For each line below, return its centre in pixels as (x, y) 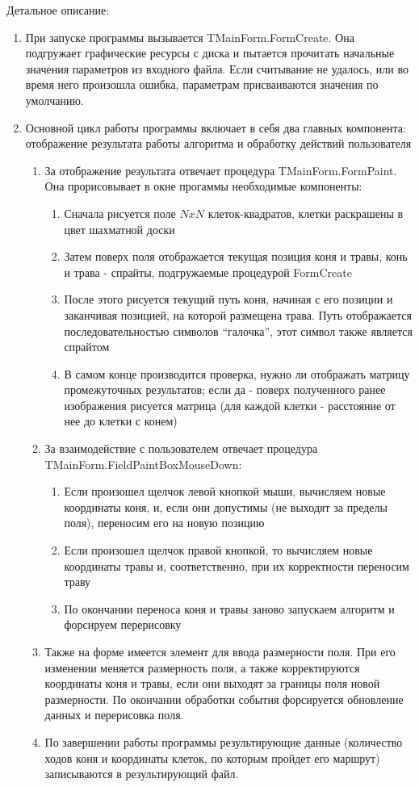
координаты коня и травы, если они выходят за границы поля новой (212, 683)
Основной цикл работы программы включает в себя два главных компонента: (216, 127)
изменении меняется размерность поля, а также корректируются (202, 667)
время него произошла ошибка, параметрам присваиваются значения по (202, 84)
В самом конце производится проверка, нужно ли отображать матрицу (237, 373)
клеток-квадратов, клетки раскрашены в (306, 213)
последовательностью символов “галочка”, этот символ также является (238, 331)
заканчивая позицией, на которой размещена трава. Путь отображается (238, 314)
